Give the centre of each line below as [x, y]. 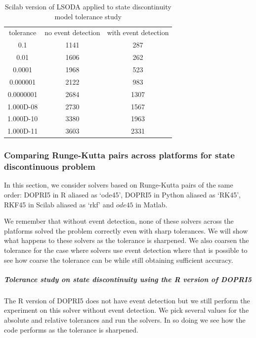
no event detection [72, 32]
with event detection [138, 32]
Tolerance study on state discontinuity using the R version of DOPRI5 [128, 279]
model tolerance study [88, 16]
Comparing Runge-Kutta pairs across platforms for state [119, 155]
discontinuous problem [50, 167]
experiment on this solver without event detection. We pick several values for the [127, 310]
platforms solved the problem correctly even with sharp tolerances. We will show [126, 230]
